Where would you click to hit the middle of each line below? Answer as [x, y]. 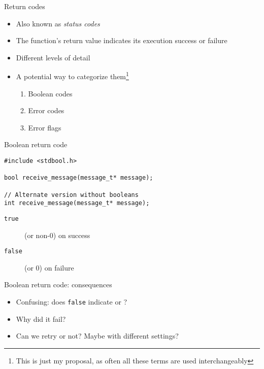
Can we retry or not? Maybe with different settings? [97, 336]
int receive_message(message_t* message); [77, 203]
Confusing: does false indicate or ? [72, 302]
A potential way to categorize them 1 [72, 76]
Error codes [46, 110]
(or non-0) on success [57, 235]
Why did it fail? [41, 318]
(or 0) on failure [49, 267]
